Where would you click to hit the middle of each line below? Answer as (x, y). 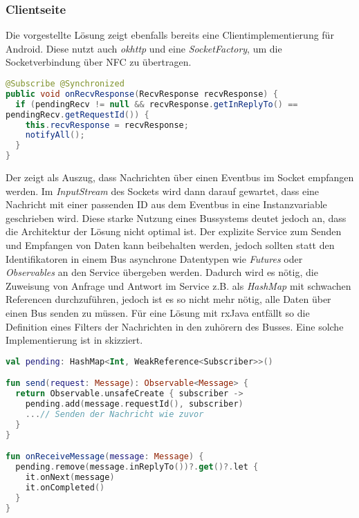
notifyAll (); (55, 135)
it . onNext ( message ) (70, 477)
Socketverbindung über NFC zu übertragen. (99, 62)
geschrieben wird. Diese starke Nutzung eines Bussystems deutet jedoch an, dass (176, 218)
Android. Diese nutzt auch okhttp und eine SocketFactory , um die (144, 48)
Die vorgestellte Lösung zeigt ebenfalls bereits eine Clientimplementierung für (170, 35)
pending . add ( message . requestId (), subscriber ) (134, 404)
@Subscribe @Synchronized (65, 84)
